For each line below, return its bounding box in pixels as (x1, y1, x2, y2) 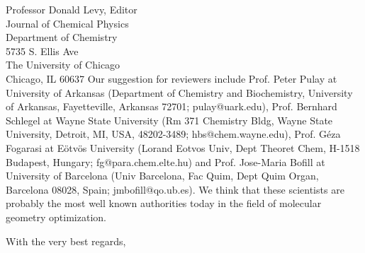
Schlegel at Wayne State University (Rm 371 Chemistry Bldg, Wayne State (6, 112, 333, 127)
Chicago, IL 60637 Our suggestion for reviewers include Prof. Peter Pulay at (6, 71, 337, 86)
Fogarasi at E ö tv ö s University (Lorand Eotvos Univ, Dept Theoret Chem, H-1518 (6, 140, 360, 155)
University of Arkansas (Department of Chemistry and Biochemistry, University (6, 85, 353, 100)
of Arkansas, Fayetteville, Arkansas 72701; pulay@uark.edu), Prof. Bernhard (6, 99, 337, 114)
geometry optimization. (6, 209, 106, 224)
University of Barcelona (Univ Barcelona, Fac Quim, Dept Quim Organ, (6, 168, 319, 183)
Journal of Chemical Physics (6, 16, 129, 30)
